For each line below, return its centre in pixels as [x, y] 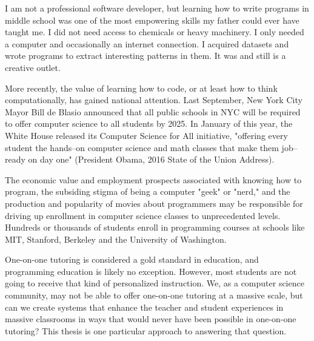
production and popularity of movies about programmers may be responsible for [154, 203]
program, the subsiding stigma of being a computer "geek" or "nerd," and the [148, 191]
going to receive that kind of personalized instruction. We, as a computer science [155, 283]
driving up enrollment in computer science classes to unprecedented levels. [143, 215]
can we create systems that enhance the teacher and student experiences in [144, 307]
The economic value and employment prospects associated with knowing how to [153, 179]
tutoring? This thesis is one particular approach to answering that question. [146, 330]
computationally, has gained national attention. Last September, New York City [154, 100]
